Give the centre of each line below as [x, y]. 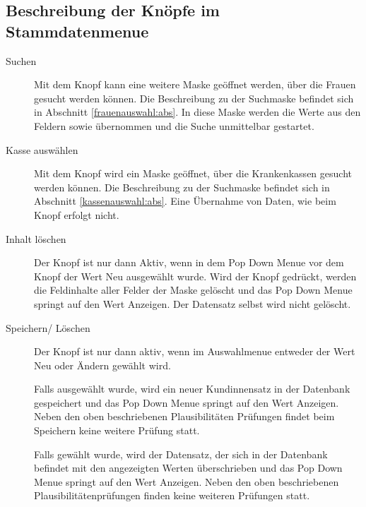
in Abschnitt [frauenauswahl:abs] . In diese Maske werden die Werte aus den [197, 112]
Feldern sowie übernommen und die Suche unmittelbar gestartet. [174, 125]
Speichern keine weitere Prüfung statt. [117, 430]
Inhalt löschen [36, 238]
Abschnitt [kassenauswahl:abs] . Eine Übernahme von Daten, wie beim [185, 201]
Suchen [21, 60]
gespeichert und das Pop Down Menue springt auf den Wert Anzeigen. [187, 402]
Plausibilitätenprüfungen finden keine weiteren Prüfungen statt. [172, 495]
